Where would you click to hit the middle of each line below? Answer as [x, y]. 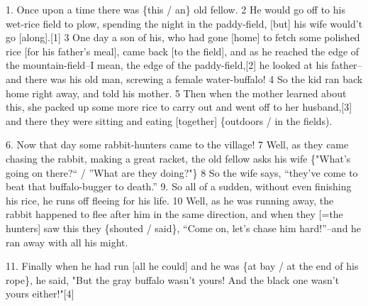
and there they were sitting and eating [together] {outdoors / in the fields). [169, 120]
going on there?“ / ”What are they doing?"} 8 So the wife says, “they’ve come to [182, 172]
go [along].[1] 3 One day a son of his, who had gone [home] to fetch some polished [183, 37]
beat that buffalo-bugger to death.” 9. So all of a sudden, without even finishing [179, 186]
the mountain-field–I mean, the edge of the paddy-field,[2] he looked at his [167, 65]
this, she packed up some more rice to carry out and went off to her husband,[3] [179, 107]
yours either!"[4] [40, 294]
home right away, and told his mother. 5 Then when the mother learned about [176, 93]
